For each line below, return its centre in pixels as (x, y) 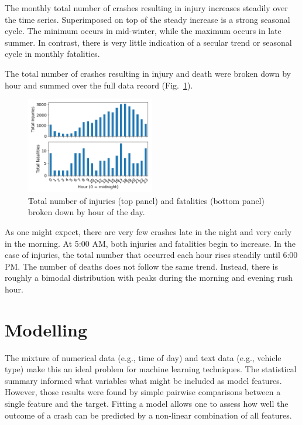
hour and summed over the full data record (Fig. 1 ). (99, 85)
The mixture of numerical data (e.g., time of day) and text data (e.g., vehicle (143, 357)
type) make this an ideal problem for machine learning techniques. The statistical (151, 369)
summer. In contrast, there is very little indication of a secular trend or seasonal (148, 42)
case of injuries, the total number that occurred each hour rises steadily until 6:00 (151, 255)
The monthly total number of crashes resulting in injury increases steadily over (146, 8)
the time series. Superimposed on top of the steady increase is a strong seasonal (147, 19)
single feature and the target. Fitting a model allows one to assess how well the (147, 403)
